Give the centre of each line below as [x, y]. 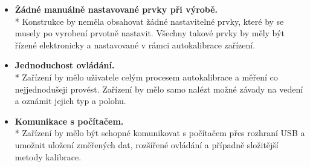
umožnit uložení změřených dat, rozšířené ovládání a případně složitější [147, 144]
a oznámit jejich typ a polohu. [70, 101]
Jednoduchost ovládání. [65, 65]
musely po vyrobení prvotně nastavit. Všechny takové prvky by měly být [150, 33]
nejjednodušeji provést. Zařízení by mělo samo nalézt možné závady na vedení [159, 89]
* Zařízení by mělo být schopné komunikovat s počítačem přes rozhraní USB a [160, 133]
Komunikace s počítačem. [69, 121]
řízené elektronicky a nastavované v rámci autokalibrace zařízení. [135, 44]
